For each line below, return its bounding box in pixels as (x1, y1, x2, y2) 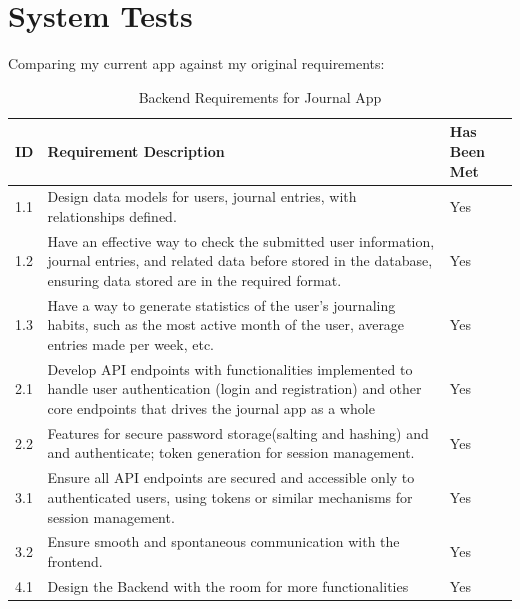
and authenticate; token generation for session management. (47, 442, 415, 463)
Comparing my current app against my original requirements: (8, 53, 385, 74)
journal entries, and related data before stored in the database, (47, 250, 433, 271)
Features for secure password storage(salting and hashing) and (47, 422, 429, 443)
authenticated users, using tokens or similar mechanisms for (47, 486, 413, 507)
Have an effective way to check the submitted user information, (47, 230, 435, 251)
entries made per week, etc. (47, 334, 215, 354)
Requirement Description (47, 140, 225, 161)
